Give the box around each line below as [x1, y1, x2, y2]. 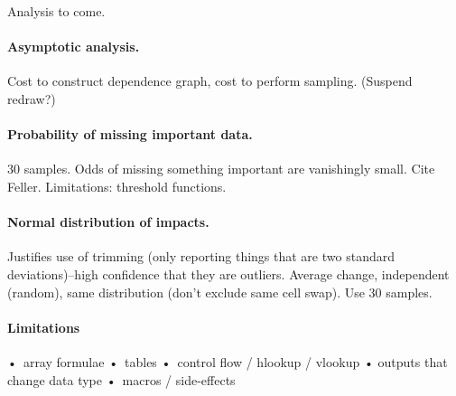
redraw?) [7, 89, 56, 108]
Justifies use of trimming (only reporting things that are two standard [7, 247, 395, 266]
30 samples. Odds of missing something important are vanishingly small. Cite [7, 159, 435, 178]
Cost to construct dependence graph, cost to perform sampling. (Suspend [7, 71, 413, 90]
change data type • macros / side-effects [7, 370, 236, 389]
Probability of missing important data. [7, 125, 253, 144]
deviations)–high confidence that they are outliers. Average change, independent [7, 264, 450, 283]
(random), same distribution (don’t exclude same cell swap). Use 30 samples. [7, 282, 433, 301]
